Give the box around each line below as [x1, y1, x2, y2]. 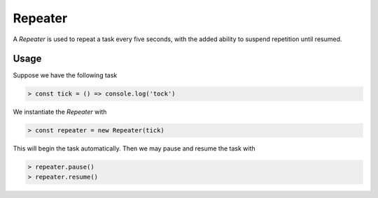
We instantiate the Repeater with [13, 108, 107, 116]
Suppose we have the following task [13, 71, 118, 79]
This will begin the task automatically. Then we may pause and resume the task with [13, 144, 255, 153]
